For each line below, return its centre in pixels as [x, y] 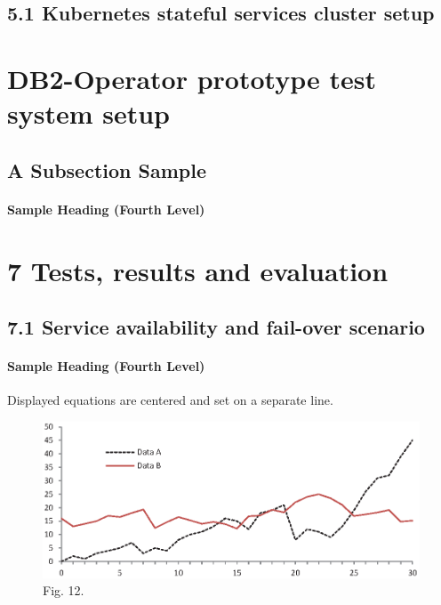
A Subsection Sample [107, 169]
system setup [89, 113]
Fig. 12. [64, 590]
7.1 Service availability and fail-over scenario [216, 327]
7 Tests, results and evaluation [198, 270]
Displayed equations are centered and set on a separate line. [170, 400]
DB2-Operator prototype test [192, 78]
